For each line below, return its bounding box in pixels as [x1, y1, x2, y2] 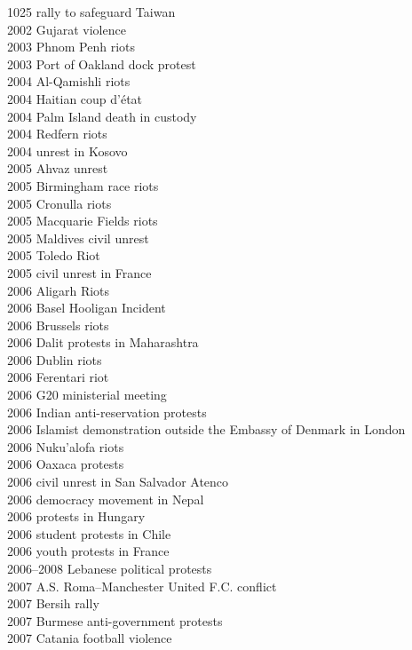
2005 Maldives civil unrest [7, 228, 149, 247]
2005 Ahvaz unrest [7, 159, 108, 178]
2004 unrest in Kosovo [7, 141, 128, 160]
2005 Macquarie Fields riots [7, 211, 158, 230]
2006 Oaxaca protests [7, 455, 124, 473]
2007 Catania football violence [7, 629, 172, 647]
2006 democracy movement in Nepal [7, 489, 204, 508]
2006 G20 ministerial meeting [7, 385, 167, 404]
